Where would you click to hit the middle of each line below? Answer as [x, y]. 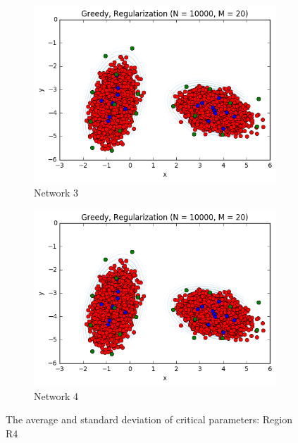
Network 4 [56, 395]
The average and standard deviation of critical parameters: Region [149, 419]
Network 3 [56, 192]
